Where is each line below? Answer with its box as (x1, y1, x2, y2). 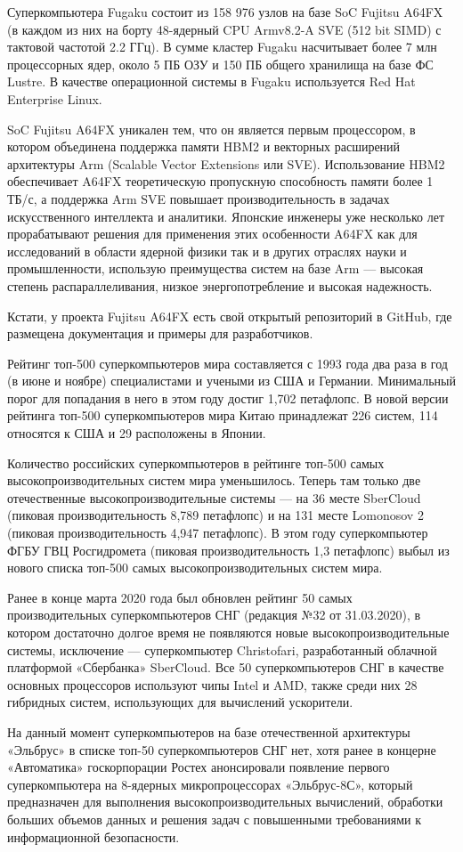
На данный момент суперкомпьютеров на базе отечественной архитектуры (7, 722, 410, 741)
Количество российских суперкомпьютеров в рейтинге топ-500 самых (7, 453, 385, 472)
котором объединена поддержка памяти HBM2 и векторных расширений (7, 137, 401, 156)
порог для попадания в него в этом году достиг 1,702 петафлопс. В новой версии (7, 388, 449, 407)
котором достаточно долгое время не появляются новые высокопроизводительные (7, 623, 450, 641)
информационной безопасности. (7, 827, 180, 846)
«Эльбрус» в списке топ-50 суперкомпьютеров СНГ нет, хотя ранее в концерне (7, 740, 436, 759)
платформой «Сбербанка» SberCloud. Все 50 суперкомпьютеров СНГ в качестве (7, 658, 444, 677)
